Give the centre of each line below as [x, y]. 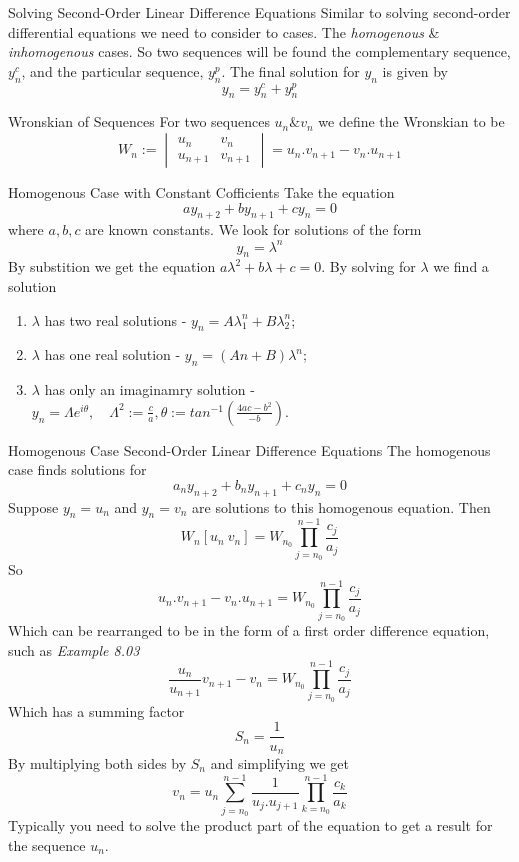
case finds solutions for [77, 469]
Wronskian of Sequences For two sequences [139, 121]
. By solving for [368, 266]
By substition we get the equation [112, 266]
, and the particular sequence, [112, 70]
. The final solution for [290, 70]
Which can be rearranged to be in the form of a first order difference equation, [249, 630]
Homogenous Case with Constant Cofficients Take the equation [201, 192]
